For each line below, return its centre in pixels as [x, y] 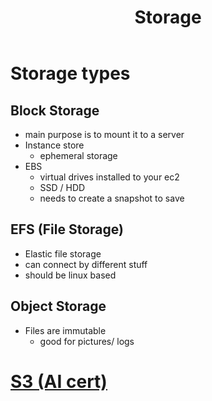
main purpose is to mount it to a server [104, 134]
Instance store [54, 145]
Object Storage [58, 306]
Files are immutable [65, 330]
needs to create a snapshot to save [112, 198]
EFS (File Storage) [67, 229]
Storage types [70, 73]
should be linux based [70, 275]
